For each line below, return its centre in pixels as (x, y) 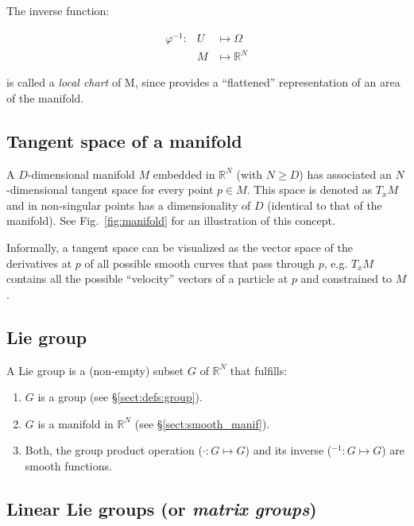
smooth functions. (68, 465)
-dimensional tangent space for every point (110, 190)
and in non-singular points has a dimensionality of (129, 205)
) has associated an (345, 174)
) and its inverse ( (288, 450)
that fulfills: (259, 370)
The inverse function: (58, 10)
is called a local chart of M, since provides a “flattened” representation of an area (203, 82)
